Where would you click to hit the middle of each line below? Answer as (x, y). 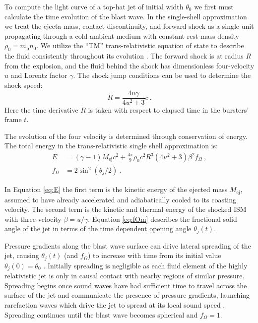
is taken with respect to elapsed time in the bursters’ (168, 109)
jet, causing (22, 255)
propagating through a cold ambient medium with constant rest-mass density (122, 35)
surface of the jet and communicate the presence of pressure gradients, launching (127, 295)
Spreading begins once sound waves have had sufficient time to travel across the (126, 285)
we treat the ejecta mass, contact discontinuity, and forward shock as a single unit (129, 26)
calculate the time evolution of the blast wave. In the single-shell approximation (126, 16)
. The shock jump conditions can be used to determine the (162, 75)
